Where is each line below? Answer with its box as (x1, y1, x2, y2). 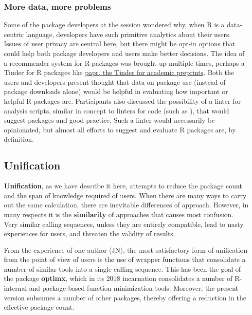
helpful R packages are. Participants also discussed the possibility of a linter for (4, 95, 241, 106)
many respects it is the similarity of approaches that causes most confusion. (4, 209, 234, 219)
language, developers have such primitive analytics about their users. (26, 29, 231, 39)
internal (4, 283, 27, 293)
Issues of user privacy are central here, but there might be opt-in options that (4, 38, 235, 49)
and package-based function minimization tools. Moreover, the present (29, 283, 238, 293)
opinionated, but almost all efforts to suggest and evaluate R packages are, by (4, 124, 236, 134)
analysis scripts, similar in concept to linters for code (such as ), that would (4, 105, 229, 115)
